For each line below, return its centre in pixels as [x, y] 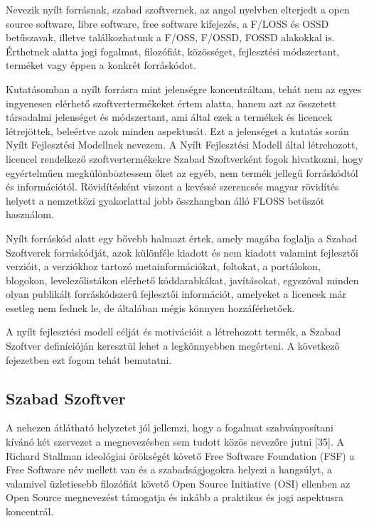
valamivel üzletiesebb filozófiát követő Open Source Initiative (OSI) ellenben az [178, 483]
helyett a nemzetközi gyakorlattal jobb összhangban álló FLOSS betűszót [165, 200]
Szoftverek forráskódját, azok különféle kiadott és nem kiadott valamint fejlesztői [182, 252]
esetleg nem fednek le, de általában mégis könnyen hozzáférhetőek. [150, 307]
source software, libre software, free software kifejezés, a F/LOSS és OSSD [167, 23]
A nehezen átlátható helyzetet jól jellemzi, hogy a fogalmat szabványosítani [170, 428]
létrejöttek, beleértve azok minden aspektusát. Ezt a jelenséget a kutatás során [177, 130]
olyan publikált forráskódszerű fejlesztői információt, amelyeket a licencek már [176, 294]
